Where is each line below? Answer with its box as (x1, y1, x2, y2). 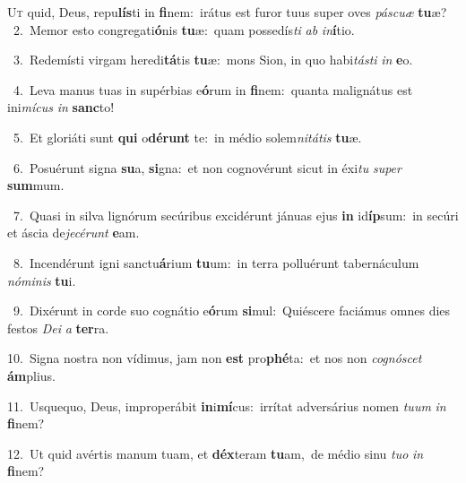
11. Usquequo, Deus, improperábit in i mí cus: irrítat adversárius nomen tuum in (7, 396, 446, 415)
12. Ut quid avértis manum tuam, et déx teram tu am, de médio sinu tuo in (7, 444, 424, 462)
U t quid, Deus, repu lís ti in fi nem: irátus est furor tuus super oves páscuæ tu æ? (7, 3, 447, 21)
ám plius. (7, 366, 56, 384)
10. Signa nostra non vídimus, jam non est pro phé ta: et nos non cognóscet (7, 349, 422, 367)
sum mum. (7, 176, 65, 194)
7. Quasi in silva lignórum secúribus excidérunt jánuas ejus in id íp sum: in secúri (13, 205, 459, 224)
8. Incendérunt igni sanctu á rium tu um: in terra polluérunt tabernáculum (13, 253, 419, 272)
